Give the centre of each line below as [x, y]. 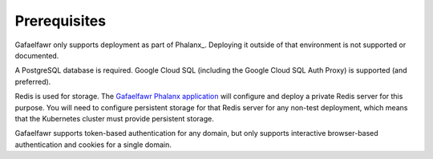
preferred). [33, 81]
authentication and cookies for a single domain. [93, 145]
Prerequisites [61, 21]
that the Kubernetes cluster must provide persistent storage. [114, 118]
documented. [37, 55]
